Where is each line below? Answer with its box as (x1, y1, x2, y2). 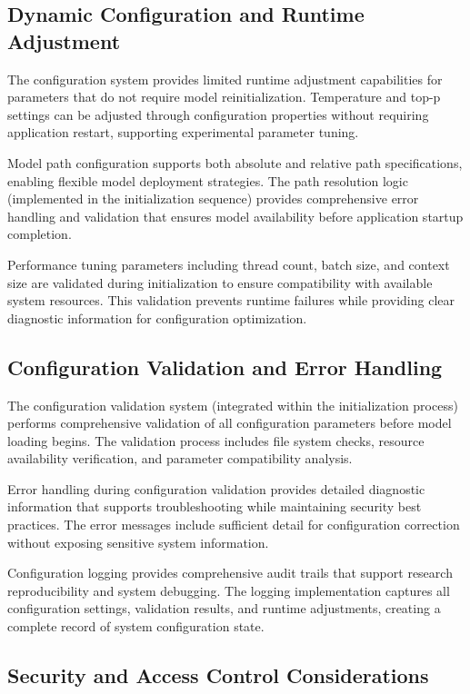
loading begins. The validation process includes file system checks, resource (7, 431, 425, 450)
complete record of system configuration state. (7, 617, 265, 636)
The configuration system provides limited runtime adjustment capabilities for (7, 69, 443, 88)
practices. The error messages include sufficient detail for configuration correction (7, 515, 460, 534)
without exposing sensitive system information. (7, 532, 269, 551)
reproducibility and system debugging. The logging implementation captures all (7, 580, 450, 600)
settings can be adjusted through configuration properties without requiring (7, 104, 429, 124)
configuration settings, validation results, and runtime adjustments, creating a (7, 599, 441, 618)
